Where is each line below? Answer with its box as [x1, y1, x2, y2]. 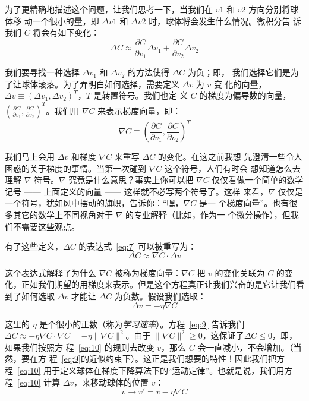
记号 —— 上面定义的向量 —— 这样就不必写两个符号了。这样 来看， [5, 185, 269, 197]
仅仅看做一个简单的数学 [212, 173, 304, 186]
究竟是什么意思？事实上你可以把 [68, 173, 194, 186]
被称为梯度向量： [115, 266, 182, 279]
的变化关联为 [215, 266, 265, 279]
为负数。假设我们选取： [114, 290, 206, 302]
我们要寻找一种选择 [5, 66, 80, 78]
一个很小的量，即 [32, 14, 99, 27]
